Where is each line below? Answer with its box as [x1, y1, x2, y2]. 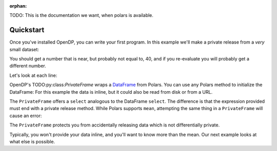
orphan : [9, 3, 27, 9]
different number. [9, 63, 46, 69]
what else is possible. [9, 138, 55, 144]
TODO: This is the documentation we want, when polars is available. [9, 12, 154, 18]
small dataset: [9, 46, 39, 52]
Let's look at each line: [9, 72, 57, 78]
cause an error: [9, 113, 42, 119]
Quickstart [9, 26, 45, 34]
